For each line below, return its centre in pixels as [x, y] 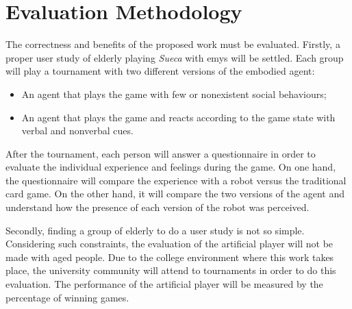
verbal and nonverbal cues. [77, 131]
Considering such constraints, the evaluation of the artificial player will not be [169, 244]
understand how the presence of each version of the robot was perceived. [158, 207]
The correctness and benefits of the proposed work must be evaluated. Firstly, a [173, 44]
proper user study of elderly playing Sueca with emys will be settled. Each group [175, 57]
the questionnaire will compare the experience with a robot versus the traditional [176, 180]
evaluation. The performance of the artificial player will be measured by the [164, 284]
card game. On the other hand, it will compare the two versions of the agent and [175, 194]
